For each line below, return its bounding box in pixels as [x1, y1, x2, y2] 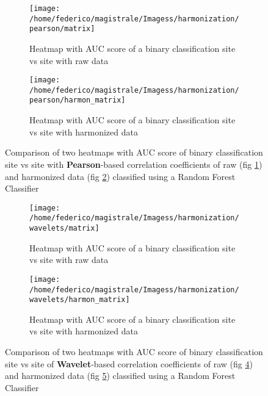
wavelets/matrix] [29, 224, 100, 232]
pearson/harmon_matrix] [29, 96, 126, 105]
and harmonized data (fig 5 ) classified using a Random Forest [5, 369, 236, 382]
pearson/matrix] [29, 24, 95, 34]
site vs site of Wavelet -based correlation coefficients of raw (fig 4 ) [5, 357, 253, 370]
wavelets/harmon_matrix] [29, 295, 130, 304]
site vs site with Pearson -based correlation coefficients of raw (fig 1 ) [5, 157, 263, 170]
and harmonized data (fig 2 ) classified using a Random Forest [5, 170, 236, 182]
